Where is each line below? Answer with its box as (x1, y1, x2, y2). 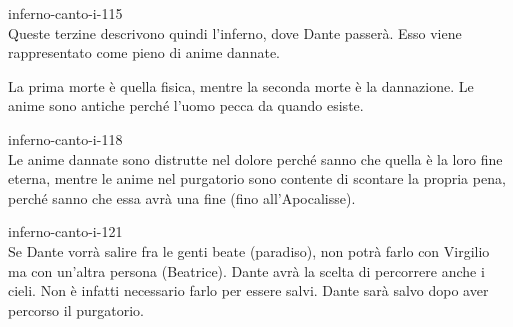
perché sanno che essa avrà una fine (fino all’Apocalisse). (8, 187, 356, 208)
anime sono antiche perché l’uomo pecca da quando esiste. (8, 95, 364, 116)
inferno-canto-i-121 (8, 221, 123, 242)
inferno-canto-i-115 (8, 3, 123, 23)
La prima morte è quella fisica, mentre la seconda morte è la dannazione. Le (8, 75, 474, 96)
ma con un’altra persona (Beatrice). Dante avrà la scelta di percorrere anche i (8, 260, 485, 281)
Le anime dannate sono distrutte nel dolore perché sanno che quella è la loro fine (8, 148, 503, 169)
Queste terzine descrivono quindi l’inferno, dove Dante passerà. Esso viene (8, 22, 462, 43)
